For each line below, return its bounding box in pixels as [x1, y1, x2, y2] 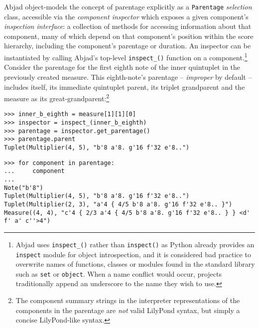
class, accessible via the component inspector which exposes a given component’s [4, 11, 249, 21]
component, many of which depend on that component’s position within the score [4, 30, 254, 41]
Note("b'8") [4, 184, 43, 191]
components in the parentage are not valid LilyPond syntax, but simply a [15, 305, 240, 315]
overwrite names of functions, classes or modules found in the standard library [15, 259, 255, 269]
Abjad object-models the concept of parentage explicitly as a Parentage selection [4, 1, 252, 11]
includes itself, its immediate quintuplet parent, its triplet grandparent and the [4, 81, 245, 92]
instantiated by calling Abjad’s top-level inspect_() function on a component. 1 [4, 51, 248, 62]
